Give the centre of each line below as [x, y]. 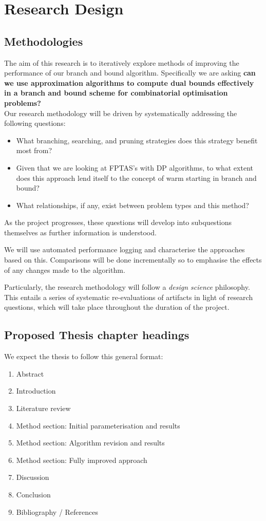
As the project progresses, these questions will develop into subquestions [118, 222]
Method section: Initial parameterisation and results [98, 425]
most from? [34, 150]
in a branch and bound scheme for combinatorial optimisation [116, 93]
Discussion [33, 477]
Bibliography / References [57, 511]
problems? [23, 103]
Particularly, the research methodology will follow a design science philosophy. [127, 287]
